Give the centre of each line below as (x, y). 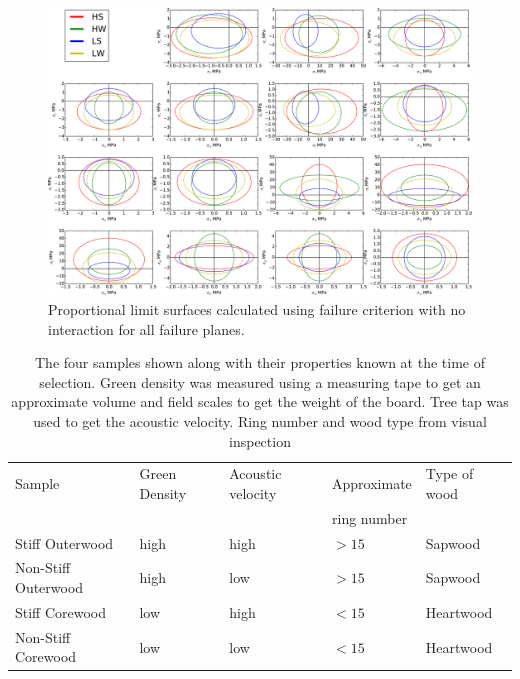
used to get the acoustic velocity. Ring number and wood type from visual (260, 420)
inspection (260, 440)
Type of (449, 473)
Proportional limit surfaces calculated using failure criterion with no (257, 308)
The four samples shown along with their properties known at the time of (259, 362)
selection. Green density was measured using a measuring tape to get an (260, 381)
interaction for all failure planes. (146, 328)
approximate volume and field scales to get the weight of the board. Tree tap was (260, 401)
